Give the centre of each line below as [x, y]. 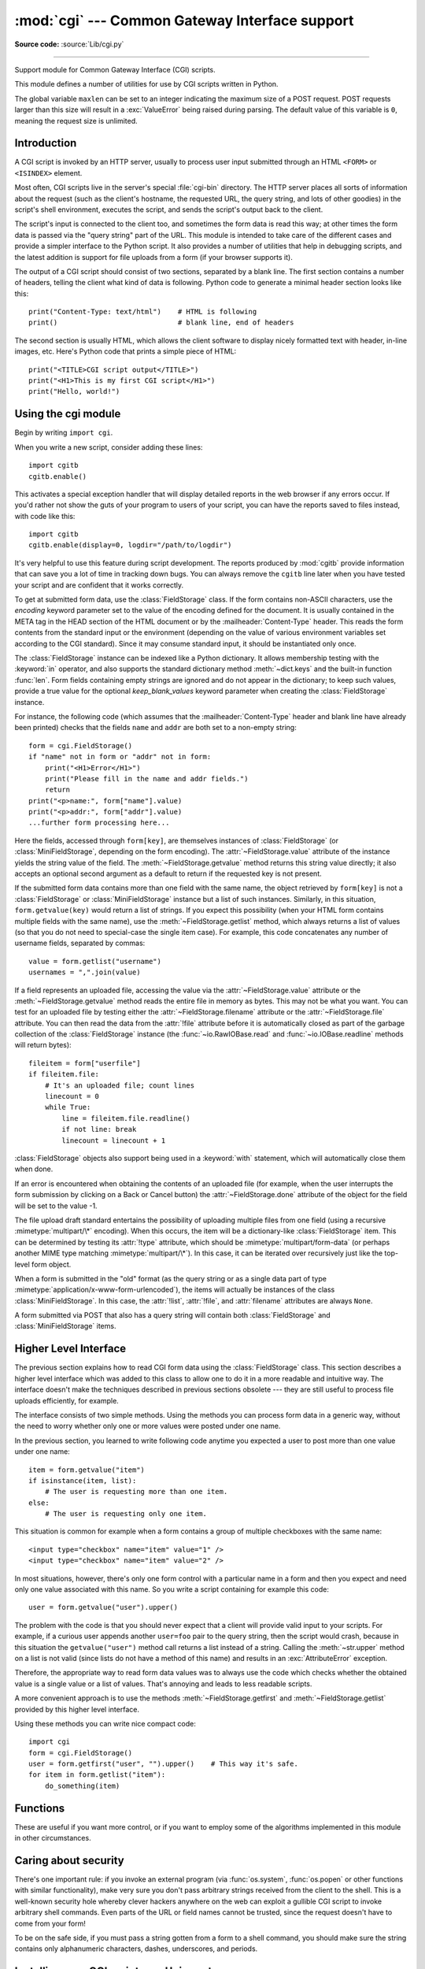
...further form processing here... [99, 823]
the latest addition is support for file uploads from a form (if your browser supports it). [153, 257]
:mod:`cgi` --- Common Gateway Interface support [184, 20]
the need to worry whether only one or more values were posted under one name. [148, 1426]
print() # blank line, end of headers [161, 323]
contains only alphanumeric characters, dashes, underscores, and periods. [136, 1949]
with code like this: [45, 516]
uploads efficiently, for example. [67, 1400]
